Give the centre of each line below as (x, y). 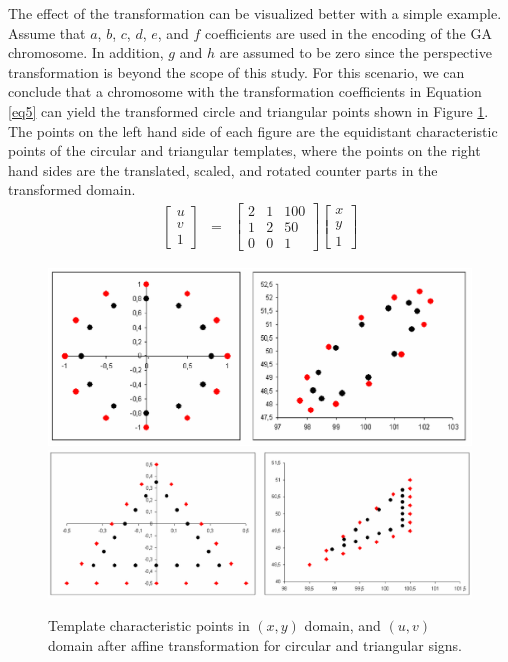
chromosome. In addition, (86, 52)
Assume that (47, 32)
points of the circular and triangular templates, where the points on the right (244, 150)
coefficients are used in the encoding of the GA (348, 32)
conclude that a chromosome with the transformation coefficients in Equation (245, 91)
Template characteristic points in (149, 625)
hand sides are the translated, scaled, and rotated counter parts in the (223, 169)
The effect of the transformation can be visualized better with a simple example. (255, 13)
